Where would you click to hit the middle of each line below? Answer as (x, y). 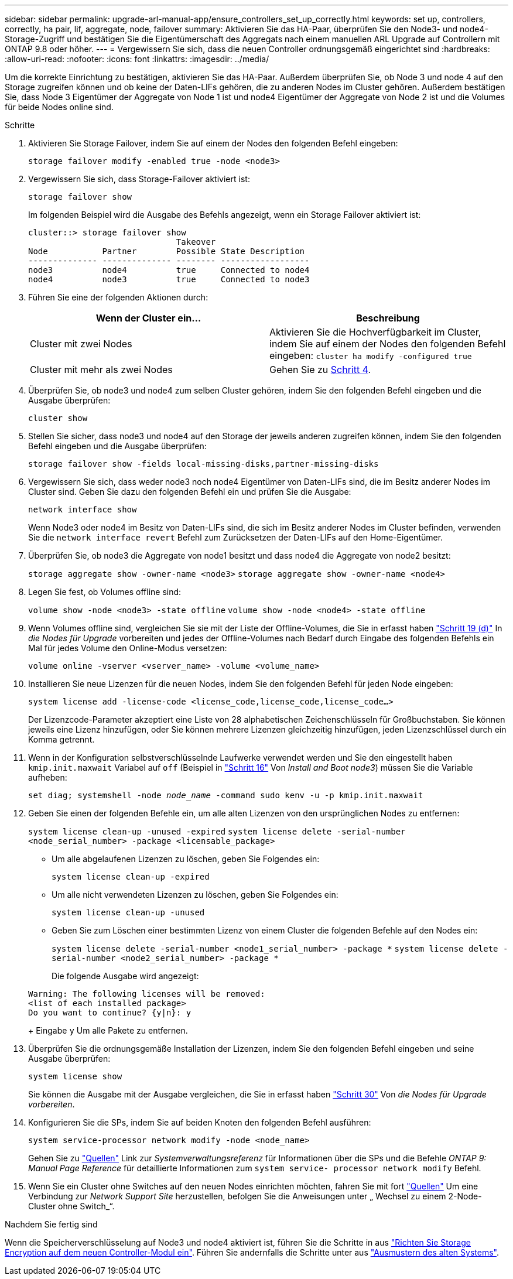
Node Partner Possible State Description (167, 251)
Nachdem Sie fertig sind (51, 1224)
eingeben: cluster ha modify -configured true (371, 355)
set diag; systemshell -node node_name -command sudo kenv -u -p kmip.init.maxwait (226, 795)
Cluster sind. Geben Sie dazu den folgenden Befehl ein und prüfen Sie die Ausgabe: (190, 492)
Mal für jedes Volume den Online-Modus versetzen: (128, 648)
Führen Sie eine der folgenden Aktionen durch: (118, 297)
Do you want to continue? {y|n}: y (110, 1013)
